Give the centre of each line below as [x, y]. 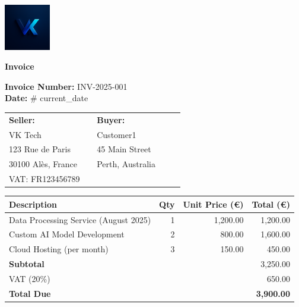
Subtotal [27, 264]
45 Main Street [124, 149]
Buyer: [111, 119]
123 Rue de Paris [40, 149]
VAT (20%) [30, 278]
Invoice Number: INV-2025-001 [66, 86]
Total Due [30, 293]
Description [33, 204]
